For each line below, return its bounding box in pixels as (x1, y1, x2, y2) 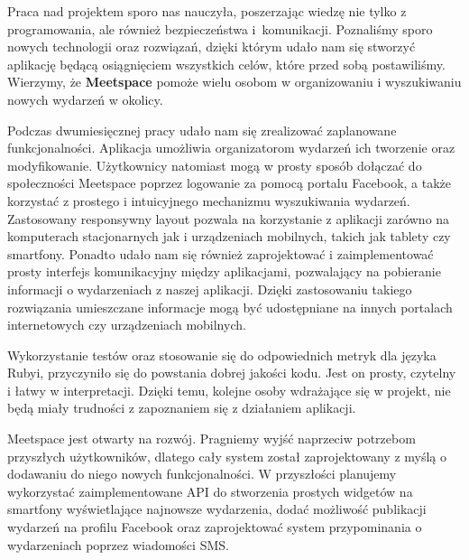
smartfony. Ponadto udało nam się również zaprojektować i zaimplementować (7, 244, 434, 263)
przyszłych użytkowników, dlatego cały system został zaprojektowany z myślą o (7, 446, 447, 465)
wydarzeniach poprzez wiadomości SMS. (7, 535, 229, 554)
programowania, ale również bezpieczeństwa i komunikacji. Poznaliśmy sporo (7, 19, 433, 38)
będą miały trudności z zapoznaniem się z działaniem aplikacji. (7, 398, 356, 417)
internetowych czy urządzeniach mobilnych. (7, 315, 246, 334)
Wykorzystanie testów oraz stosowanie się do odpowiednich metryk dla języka (7, 345, 437, 364)
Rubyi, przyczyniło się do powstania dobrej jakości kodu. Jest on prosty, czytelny (7, 363, 456, 382)
